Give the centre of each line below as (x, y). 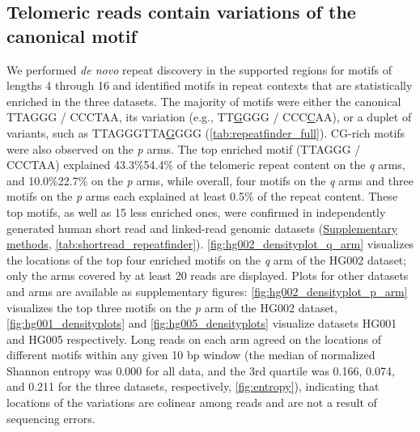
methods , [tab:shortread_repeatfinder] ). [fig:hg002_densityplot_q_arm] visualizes (210, 244)
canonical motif (72, 35)
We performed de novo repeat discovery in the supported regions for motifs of (199, 69)
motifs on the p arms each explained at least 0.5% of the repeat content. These (202, 196)
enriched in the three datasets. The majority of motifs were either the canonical (204, 101)
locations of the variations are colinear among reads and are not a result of (192, 402)
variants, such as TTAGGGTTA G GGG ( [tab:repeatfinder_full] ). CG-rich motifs (206, 132)
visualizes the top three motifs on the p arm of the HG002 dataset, (172, 307)
